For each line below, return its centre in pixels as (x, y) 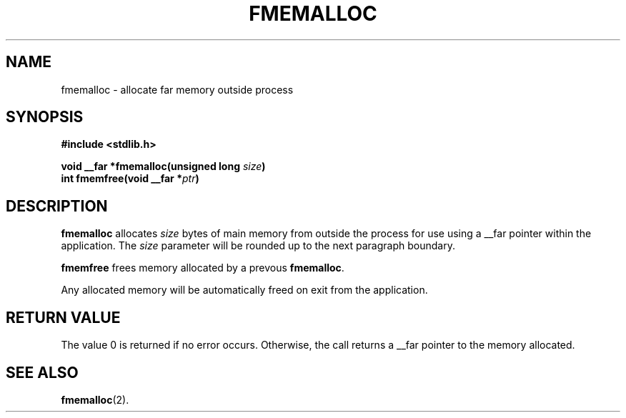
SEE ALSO (42, 372)
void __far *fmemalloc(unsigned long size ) (163, 166)
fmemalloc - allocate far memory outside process (177, 89)
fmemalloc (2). (95, 399)
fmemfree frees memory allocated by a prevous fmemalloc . (203, 268)
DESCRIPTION (57, 206)
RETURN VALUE (63, 317)
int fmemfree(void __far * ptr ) (130, 179)
